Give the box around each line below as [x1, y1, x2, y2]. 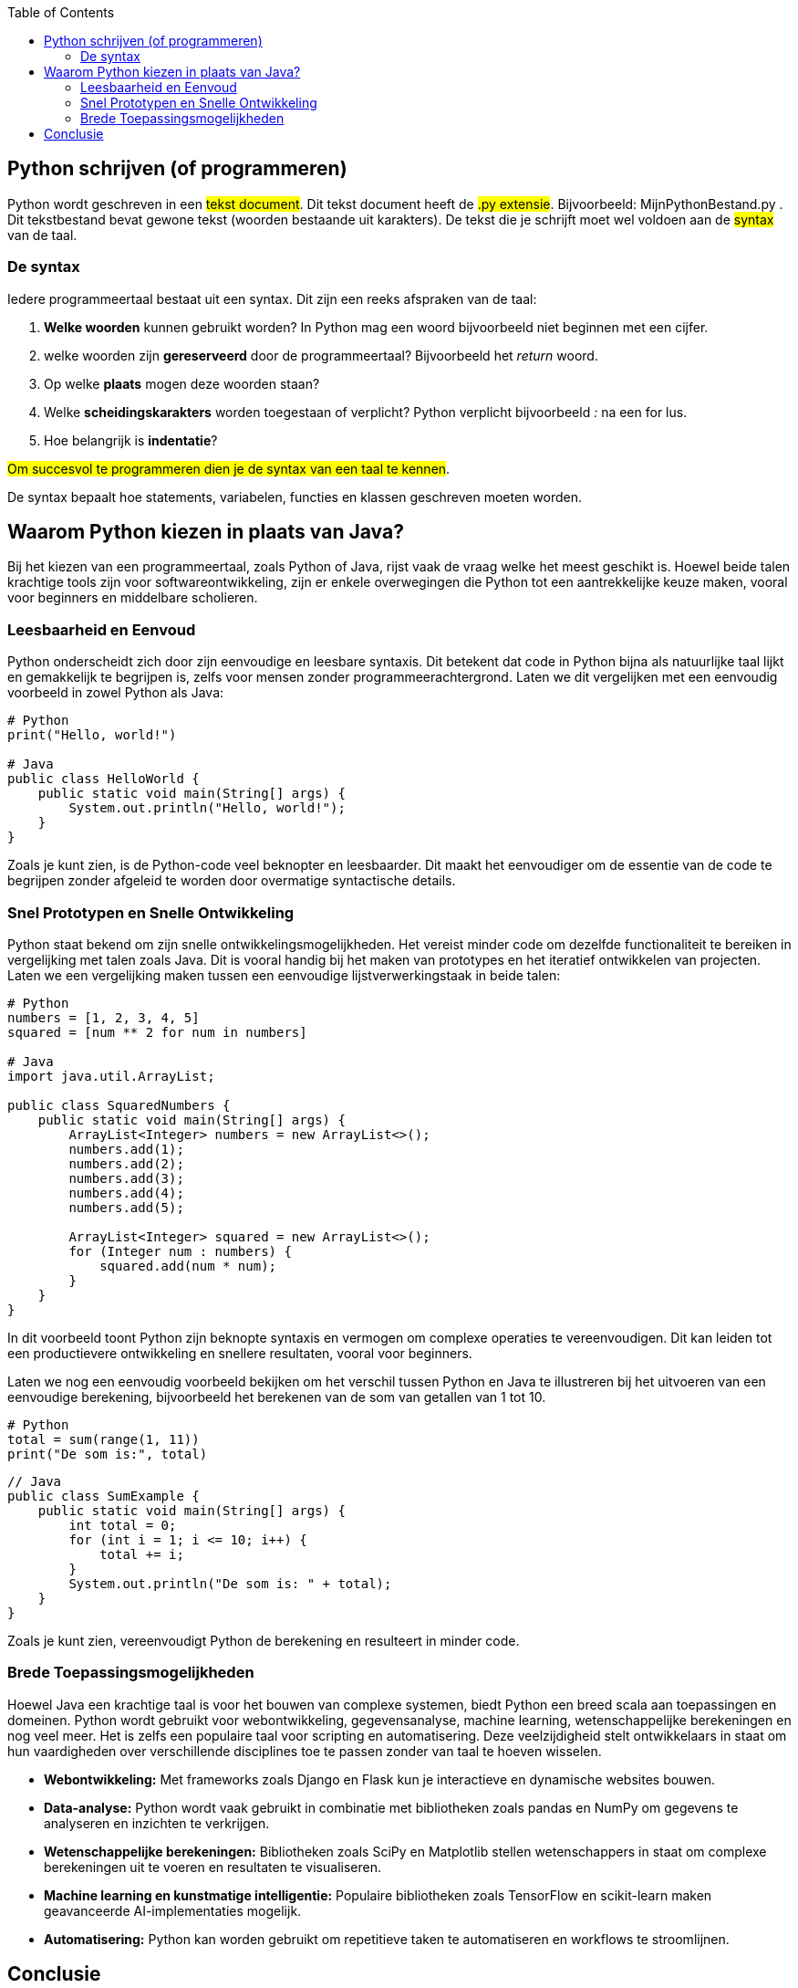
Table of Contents [7, 5, 115, 20]
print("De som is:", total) [7, 1446, 208, 1461]
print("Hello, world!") [7, 727, 177, 743]
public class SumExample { [7, 1488, 200, 1503]
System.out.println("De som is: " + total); [68, 1575, 392, 1591]
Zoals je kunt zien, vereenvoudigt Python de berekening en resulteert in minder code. [7, 1632, 520, 1648]
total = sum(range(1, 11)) [7, 1431, 200, 1447]
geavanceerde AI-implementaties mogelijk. [44, 1902, 302, 1919]
